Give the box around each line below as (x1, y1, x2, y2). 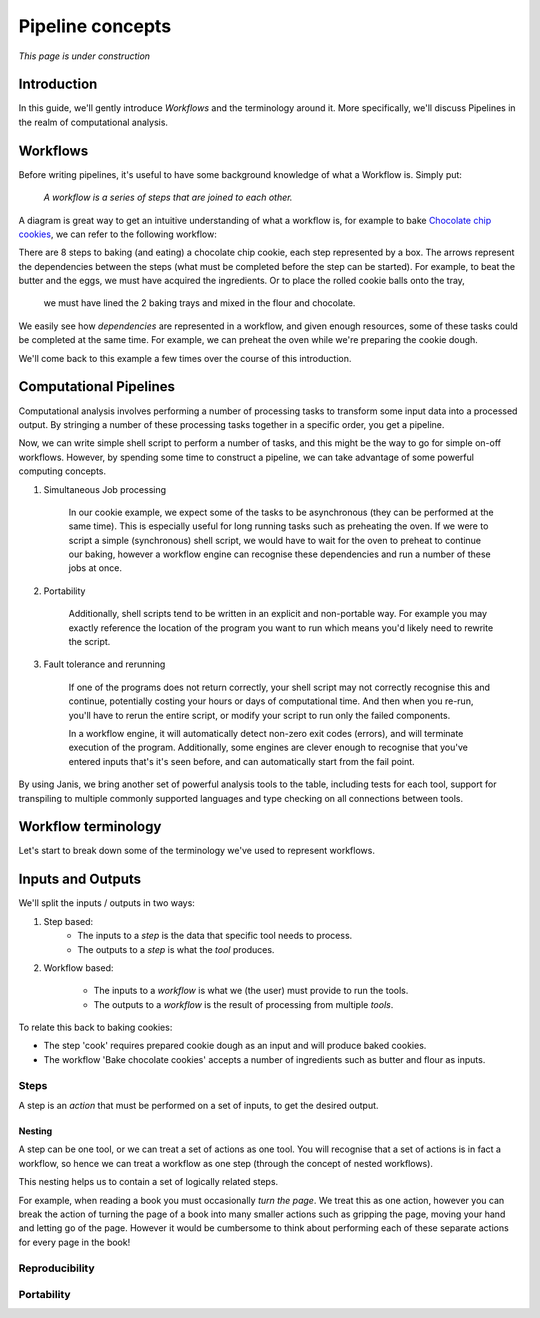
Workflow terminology (18, 818, 162, 835)
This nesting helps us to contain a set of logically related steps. (18, 1176, 279, 1188)
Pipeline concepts (18, 15, 172, 37)
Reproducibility (18, 1261, 95, 1275)
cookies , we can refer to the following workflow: (18, 228, 217, 240)
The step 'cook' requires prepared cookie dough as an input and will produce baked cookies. (43, 1040, 427, 1052)
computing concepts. (18, 465, 107, 477)
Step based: (43, 915, 94, 927)
